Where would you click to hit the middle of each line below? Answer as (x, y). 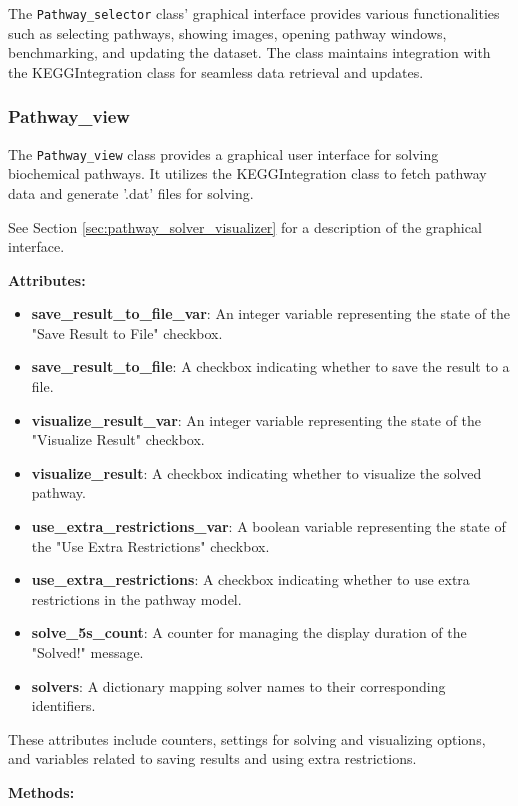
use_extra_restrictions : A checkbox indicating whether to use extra (250, 579)
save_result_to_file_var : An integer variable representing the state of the (271, 313)
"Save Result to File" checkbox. (127, 332)
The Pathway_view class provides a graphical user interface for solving (223, 153)
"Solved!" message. (87, 652)
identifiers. (63, 705)
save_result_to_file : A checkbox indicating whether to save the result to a (270, 366)
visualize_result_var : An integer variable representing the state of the (256, 419)
